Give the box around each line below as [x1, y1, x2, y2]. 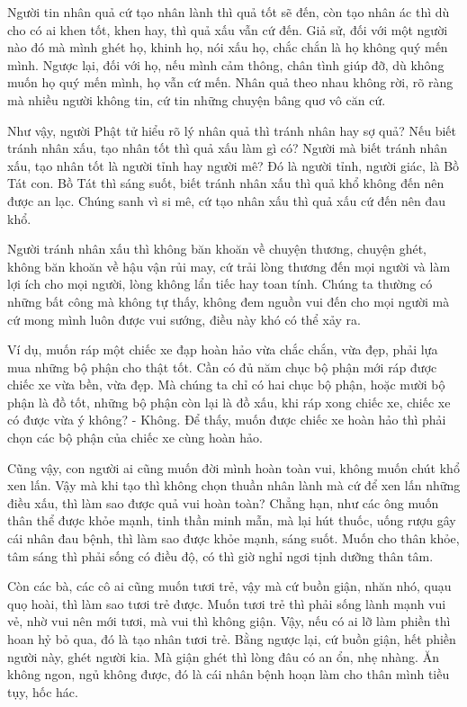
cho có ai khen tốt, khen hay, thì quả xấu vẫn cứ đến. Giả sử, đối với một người [7, 20, 448, 39]
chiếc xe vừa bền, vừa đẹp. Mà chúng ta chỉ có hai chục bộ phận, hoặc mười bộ [7, 375, 445, 394]
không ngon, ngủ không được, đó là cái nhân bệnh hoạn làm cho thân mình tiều [7, 665, 450, 684]
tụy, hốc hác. [7, 682, 78, 701]
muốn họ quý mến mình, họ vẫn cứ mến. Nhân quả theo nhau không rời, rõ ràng [7, 73, 454, 92]
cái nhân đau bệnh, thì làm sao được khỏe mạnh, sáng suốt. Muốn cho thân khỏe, [7, 529, 460, 548]
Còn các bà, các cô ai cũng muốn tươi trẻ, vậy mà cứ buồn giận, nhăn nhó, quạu [7, 577, 452, 595]
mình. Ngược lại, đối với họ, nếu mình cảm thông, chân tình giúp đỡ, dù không [7, 55, 445, 74]
